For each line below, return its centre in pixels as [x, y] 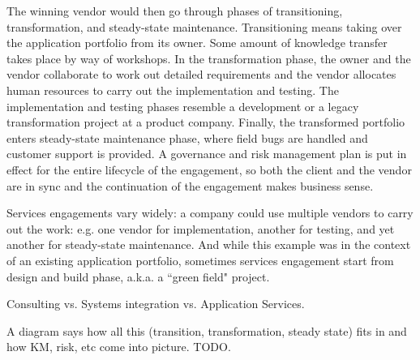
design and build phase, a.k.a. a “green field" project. [138, 276]
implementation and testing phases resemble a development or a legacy [183, 106]
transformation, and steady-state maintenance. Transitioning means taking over [204, 26]
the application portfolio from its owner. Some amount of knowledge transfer [197, 43]
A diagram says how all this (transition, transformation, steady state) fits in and [207, 330]
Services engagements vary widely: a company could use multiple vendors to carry [210, 213]
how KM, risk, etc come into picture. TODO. [119, 347]
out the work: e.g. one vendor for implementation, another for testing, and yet [201, 228]
